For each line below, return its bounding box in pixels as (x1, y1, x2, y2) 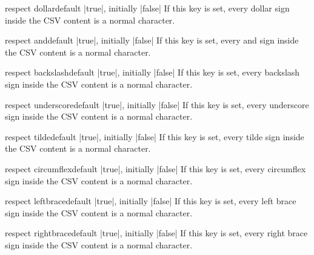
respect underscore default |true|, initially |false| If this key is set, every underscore (5, 98, 309, 111)
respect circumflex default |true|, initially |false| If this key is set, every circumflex (5, 162, 306, 175)
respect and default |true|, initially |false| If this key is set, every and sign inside (5, 34, 299, 47)
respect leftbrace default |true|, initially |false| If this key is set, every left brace (5, 195, 296, 207)
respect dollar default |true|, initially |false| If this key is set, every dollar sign (5, 2, 290, 14)
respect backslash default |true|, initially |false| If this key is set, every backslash (5, 66, 300, 79)
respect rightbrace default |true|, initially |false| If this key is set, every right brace (5, 227, 308, 239)
